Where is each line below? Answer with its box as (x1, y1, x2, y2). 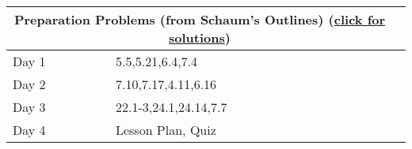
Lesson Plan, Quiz (115, 121, 216, 139)
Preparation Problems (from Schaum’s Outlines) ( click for (13, 10, 386, 28)
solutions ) (169, 28, 231, 47)
